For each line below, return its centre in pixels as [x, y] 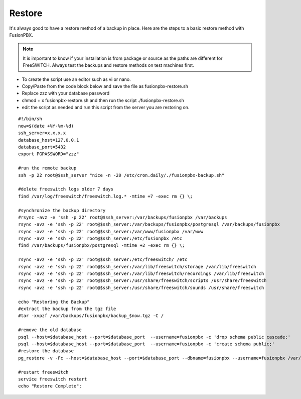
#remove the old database [50, 330]
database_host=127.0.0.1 [49, 140]
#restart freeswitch [43, 372]
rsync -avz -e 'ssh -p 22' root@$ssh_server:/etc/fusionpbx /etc [100, 238]
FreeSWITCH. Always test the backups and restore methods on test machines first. [108, 65]
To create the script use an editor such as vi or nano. [76, 79]
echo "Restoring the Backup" [54, 302]
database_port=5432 [42, 147]
